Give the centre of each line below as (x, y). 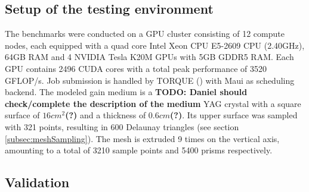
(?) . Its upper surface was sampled (234, 115)
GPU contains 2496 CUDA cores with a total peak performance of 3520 (136, 68)
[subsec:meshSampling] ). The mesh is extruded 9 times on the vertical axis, (142, 138)
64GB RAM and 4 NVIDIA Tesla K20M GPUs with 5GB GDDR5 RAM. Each (149, 57)
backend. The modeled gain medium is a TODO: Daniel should (126, 92)
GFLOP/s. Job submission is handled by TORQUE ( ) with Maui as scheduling (150, 80)
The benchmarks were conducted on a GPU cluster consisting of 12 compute (145, 34)
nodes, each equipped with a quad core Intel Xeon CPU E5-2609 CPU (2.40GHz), (155, 45)
